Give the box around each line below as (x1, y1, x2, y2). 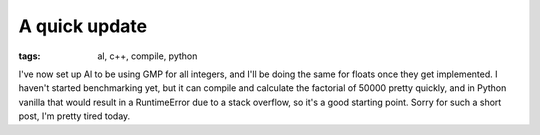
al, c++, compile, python (97, 50, 198, 62)
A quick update (18, 15, 148, 37)
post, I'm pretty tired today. (18, 110, 131, 122)
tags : (18, 50, 41, 62)
